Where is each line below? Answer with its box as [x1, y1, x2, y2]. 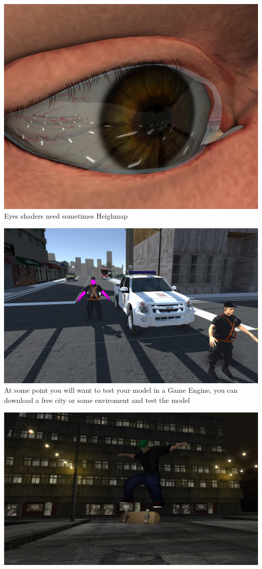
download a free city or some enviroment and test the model [4, 395, 190, 405]
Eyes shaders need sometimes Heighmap [4, 211, 128, 221]
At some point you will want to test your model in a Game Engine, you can [4, 385, 238, 395]
